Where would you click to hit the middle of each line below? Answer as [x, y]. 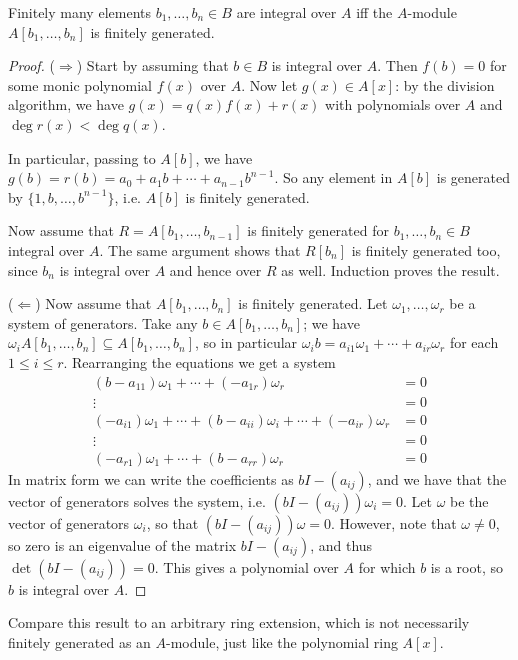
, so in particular [246, 342]
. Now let [269, 84]
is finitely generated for [318, 230]
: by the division [445, 84]
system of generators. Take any [103, 322]
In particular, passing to [82, 157]
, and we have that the [437, 478]
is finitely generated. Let [313, 303]
